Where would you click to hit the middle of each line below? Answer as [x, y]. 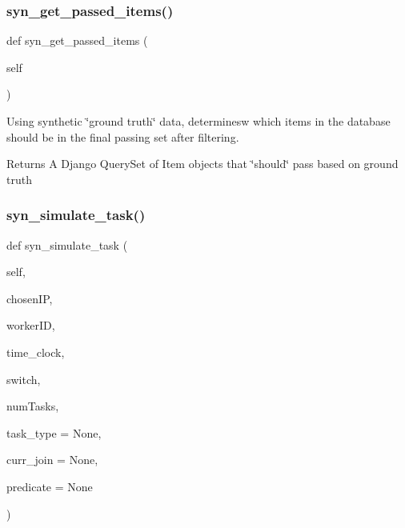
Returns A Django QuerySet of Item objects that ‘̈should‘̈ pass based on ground [202, 164]
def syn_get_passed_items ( [77, 40]
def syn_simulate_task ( [67, 244]
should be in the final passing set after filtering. [123, 136]
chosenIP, [30, 298]
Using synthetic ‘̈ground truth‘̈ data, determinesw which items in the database [198, 121]
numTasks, [33, 406]
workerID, [31, 325]
